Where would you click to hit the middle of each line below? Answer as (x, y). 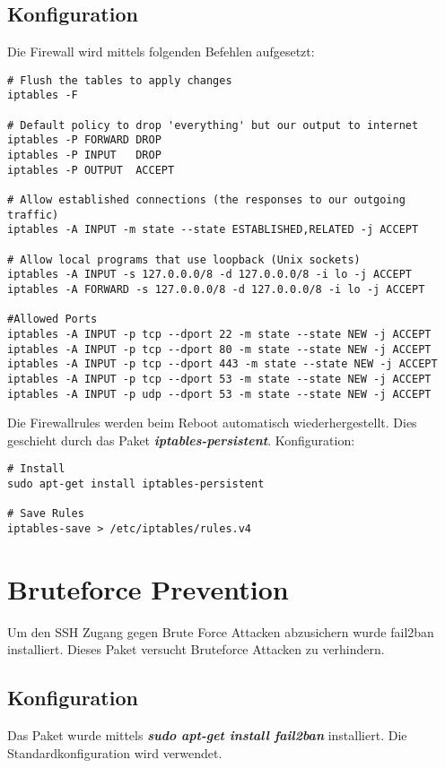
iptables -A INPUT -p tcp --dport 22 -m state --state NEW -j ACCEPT (219, 334)
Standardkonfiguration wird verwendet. (115, 752)
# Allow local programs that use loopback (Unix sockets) (184, 259)
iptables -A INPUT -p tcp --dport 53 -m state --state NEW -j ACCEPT (219, 379)
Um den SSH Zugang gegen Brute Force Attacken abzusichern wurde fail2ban (221, 631)
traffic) (33, 215)
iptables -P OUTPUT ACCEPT (91, 170)
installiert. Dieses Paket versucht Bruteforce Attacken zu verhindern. (196, 649)
